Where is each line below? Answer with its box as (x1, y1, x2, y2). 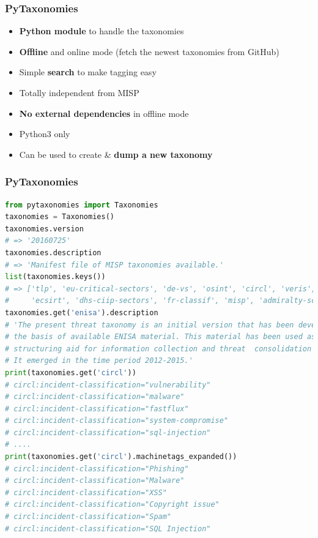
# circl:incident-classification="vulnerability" (5, 380, 211, 389)
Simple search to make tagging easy (19, 65, 157, 78)
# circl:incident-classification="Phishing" (5, 464, 189, 473)
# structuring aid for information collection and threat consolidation (5, 344, 312, 353)
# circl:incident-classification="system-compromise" (5, 416, 229, 425)
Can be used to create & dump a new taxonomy (19, 148, 213, 160)
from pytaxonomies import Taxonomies (5, 200, 158, 209)
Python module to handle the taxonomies (19, 24, 184, 37)
